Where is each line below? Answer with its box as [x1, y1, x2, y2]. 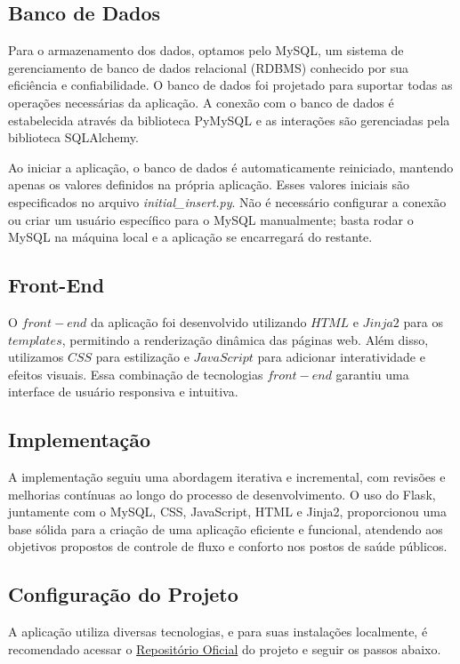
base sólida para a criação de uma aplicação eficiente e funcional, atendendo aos [8, 519, 443, 538]
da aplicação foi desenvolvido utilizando [91, 312, 307, 331]
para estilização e [95, 348, 190, 366]
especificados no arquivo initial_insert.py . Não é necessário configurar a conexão [8, 192, 447, 211]
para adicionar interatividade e [257, 348, 425, 366]
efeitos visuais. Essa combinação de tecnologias [8, 364, 263, 383]
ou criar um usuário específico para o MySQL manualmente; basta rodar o [8, 210, 414, 228]
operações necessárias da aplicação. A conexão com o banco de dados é [8, 92, 394, 111]
